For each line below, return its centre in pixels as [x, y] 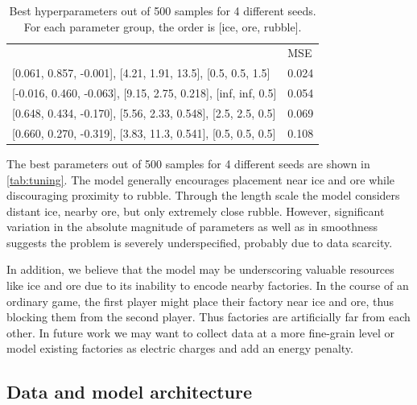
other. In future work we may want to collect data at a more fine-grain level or [201, 332]
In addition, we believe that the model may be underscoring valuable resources [200, 269]
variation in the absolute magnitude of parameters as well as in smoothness [192, 227]
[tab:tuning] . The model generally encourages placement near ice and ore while [201, 179]
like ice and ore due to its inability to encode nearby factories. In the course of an [208, 285]
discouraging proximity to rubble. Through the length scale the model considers [203, 195]
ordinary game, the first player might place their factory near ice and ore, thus [200, 301]
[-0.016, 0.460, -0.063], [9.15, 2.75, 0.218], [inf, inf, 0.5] [145, 93]
